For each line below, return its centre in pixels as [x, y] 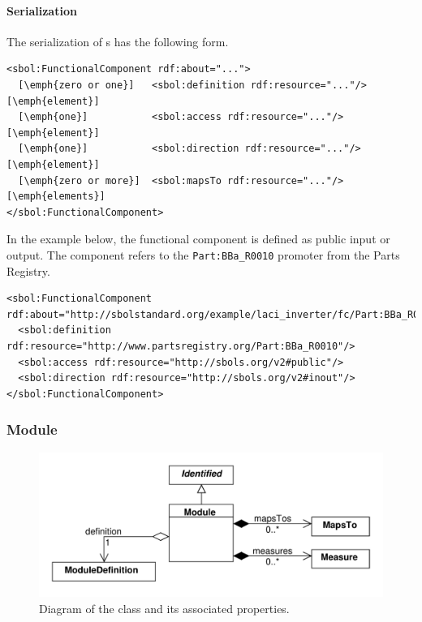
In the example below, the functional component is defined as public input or [198, 239]
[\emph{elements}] [56, 197]
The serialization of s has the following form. [118, 41]
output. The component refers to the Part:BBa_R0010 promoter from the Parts [203, 254]
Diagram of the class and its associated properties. [164, 609]
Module [32, 429]
